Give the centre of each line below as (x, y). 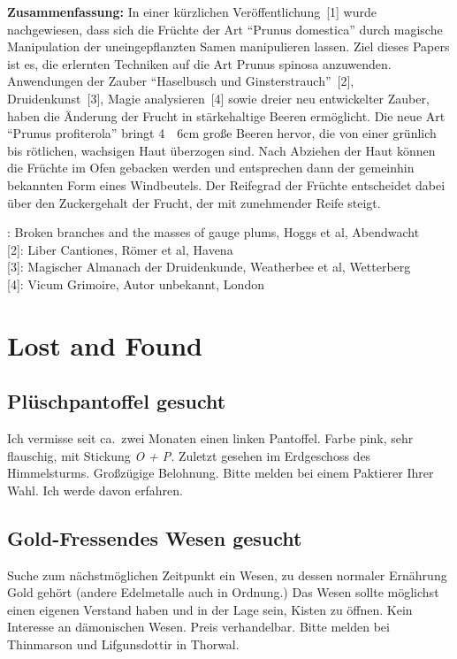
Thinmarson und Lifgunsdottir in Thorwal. (123, 644)
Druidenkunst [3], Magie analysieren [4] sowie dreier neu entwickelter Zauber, (218, 98)
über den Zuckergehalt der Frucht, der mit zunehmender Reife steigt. (194, 202)
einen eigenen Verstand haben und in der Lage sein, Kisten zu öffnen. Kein (210, 609)
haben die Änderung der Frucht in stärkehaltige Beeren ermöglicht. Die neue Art (226, 115)
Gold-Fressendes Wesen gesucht (155, 537)
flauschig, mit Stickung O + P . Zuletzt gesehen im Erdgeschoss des (189, 455)
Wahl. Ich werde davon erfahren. (95, 490)
